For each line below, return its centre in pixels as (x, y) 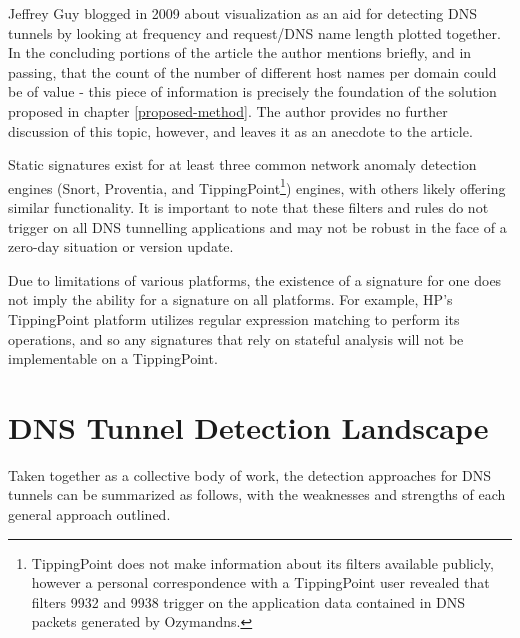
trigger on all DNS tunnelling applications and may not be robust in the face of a (257, 226)
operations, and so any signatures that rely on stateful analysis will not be (236, 338)
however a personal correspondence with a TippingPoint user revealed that (260, 582)
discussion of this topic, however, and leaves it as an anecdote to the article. (240, 130)
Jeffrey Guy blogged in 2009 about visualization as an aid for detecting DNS (242, 13)
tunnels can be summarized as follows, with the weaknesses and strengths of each (257, 494)
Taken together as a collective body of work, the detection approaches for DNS (250, 474)
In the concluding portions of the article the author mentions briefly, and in (240, 52)
